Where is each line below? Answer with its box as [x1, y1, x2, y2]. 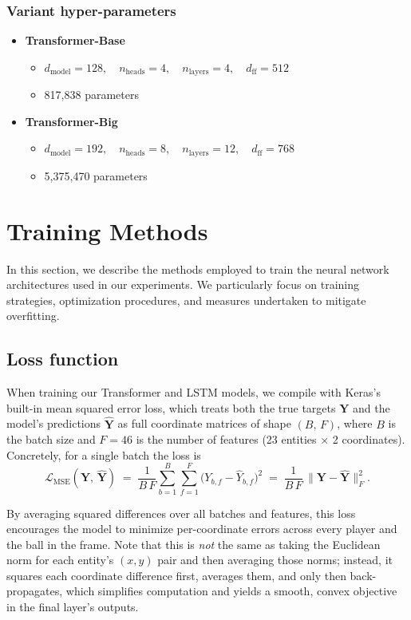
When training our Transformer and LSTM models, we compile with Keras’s [6, 384, 381, 401]
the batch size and [6, 431, 96, 448]
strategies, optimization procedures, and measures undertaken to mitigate [6, 291, 366, 308]
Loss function [6, 346, 119, 371]
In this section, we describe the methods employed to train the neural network [6, 260, 389, 277]
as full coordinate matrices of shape [117, 415, 291, 432]
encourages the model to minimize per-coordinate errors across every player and [6, 520, 397, 537]
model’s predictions [6, 415, 101, 432]
